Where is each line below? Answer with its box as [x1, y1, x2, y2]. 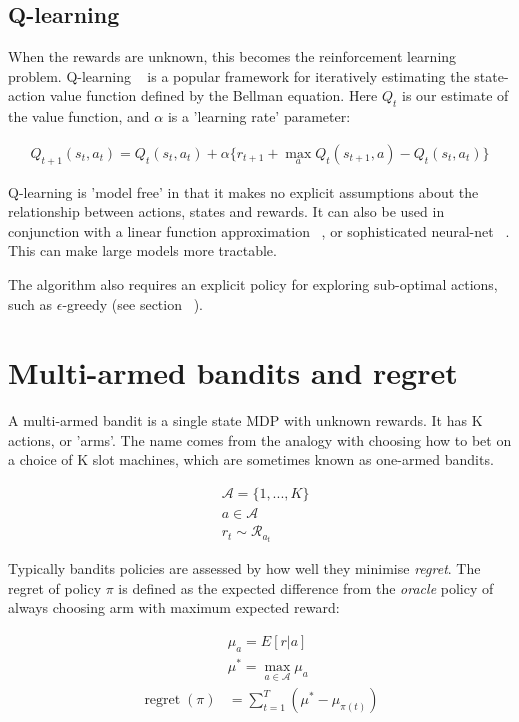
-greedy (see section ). [62, 293, 203, 314]
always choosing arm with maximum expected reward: [8, 597, 340, 618]
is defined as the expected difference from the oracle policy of [118, 577, 494, 598]
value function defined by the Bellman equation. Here [49, 85, 378, 106]
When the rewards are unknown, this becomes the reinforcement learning [8, 46, 457, 67]
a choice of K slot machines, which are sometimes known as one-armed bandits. [8, 449, 494, 470]
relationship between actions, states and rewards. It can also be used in [8, 201, 445, 222]
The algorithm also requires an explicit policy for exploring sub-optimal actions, [8, 273, 498, 294]
